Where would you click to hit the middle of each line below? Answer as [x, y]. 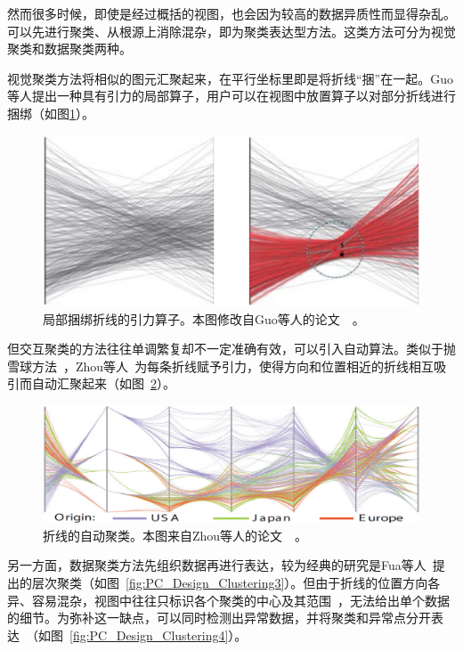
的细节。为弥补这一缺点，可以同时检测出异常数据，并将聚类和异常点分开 [219, 618]
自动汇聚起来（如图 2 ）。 [103, 383]
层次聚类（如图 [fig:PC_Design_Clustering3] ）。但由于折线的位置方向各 [236, 582]
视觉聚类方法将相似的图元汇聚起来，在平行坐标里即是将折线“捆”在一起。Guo [230, 78]
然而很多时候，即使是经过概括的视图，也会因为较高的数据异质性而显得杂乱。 [231, 13]
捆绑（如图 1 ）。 [51, 113]
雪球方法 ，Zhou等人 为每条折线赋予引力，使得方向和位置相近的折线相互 [221, 366]
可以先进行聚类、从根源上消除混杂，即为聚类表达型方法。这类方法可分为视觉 [231, 31]
